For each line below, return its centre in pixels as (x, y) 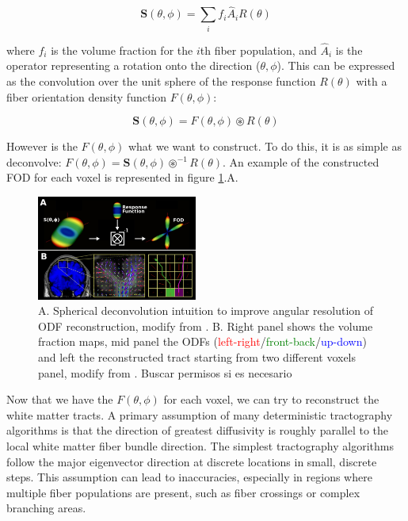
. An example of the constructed (301, 161)
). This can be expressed (336, 65)
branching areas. (46, 508)
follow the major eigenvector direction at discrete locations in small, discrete (192, 461)
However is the (42, 146)
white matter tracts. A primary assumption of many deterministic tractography (200, 414)
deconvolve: (34, 161)
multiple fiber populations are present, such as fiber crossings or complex (183, 492)
